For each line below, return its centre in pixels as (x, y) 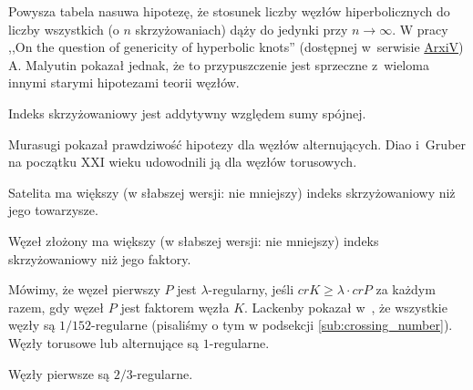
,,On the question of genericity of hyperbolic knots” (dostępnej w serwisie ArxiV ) (236, 47)
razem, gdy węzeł (57, 307)
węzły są (32, 325)
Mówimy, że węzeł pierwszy (84, 289)
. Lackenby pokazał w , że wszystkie (346, 307)
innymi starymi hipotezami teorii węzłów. (124, 82)
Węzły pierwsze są (59, 373)
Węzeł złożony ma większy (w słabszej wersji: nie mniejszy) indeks (194, 240)
